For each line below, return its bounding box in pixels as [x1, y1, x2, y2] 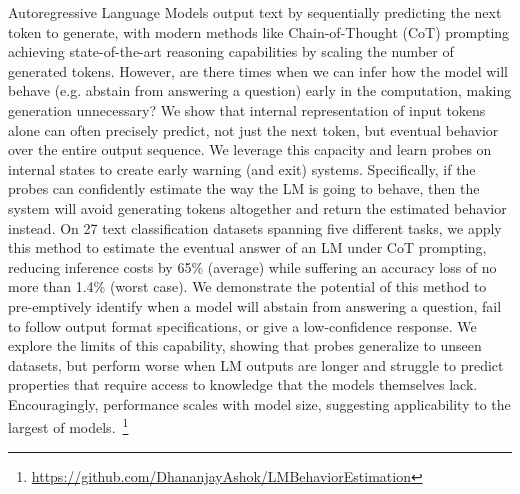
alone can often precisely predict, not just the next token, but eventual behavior [8, 119, 499, 140]
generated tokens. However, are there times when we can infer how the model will [8, 60, 508, 81]
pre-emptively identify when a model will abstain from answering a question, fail [8, 295, 502, 316]
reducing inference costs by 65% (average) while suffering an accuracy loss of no [8, 256, 497, 277]
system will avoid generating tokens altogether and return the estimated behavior [8, 197, 507, 218]
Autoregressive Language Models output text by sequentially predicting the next [8, 2, 502, 22]
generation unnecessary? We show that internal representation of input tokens [8, 99, 486, 120]
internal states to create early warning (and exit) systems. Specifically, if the [8, 158, 476, 179]
